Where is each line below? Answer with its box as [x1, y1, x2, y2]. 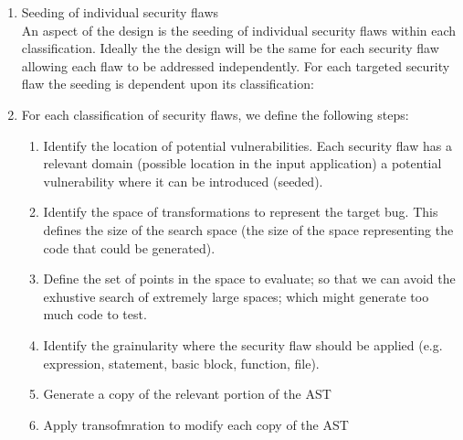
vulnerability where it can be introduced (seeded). [43, 171, 323, 190]
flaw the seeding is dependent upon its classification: [21, 74, 314, 93]
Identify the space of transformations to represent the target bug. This [43, 202, 438, 221]
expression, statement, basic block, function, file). [43, 353, 320, 372]
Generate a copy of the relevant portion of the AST [43, 384, 331, 403]
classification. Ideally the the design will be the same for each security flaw [21, 38, 439, 58]
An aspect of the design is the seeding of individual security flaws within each [21, 20, 457, 39]
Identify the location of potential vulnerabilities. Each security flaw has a [43, 135, 452, 155]
